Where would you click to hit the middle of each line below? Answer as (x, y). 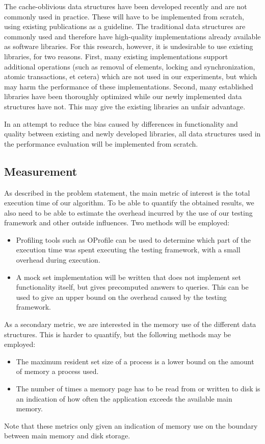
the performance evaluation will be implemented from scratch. (101, 143)
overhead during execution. (58, 260)
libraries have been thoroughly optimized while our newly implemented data (123, 96)
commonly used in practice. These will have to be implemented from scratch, (124, 16)
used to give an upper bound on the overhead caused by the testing (121, 297)
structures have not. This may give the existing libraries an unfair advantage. (125, 106)
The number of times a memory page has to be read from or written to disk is (138, 389)
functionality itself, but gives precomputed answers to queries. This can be (132, 287)
